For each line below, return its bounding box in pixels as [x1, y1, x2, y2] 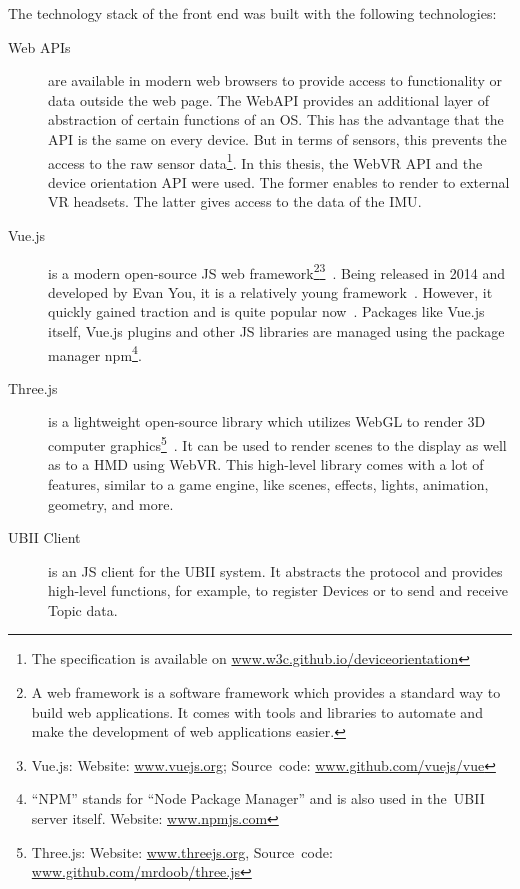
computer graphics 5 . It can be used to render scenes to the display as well [48, 432, 507, 455]
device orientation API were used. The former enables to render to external [48, 171, 510, 192]
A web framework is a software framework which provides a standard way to [31, 682, 501, 703]
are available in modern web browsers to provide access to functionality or [48, 70, 502, 91]
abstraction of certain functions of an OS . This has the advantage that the [48, 109, 504, 130]
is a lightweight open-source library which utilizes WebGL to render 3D [48, 411, 486, 432]
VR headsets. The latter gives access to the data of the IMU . [48, 191, 422, 212]
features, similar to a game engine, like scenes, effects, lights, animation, [48, 473, 489, 494]
